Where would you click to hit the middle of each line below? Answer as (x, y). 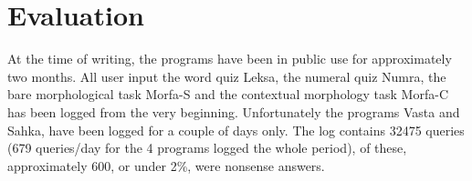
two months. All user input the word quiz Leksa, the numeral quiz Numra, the (227, 76)
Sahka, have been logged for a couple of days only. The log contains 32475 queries (236, 130)
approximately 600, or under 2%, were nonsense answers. (166, 165)
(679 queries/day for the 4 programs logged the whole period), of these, (207, 148)
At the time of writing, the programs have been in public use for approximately (230, 59)
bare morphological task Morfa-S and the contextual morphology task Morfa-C (228, 94)
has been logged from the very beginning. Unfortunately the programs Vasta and (234, 111)
